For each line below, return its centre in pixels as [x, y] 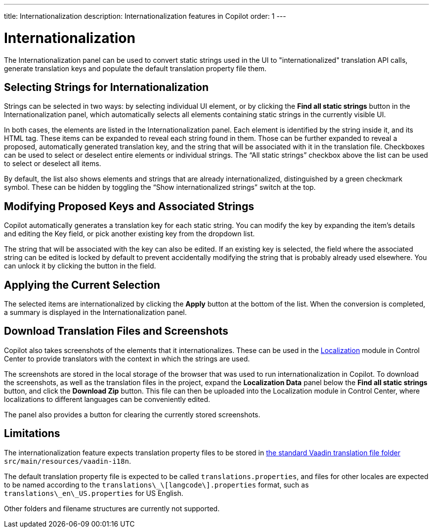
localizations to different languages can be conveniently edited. [107, 399]
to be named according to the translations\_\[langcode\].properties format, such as [156, 485]
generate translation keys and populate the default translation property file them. [135, 68]
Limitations [32, 434]
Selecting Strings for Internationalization [107, 87]
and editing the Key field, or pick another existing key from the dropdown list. [130, 234]
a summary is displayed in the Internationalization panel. [95, 312]
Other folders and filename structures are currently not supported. [112, 508]
